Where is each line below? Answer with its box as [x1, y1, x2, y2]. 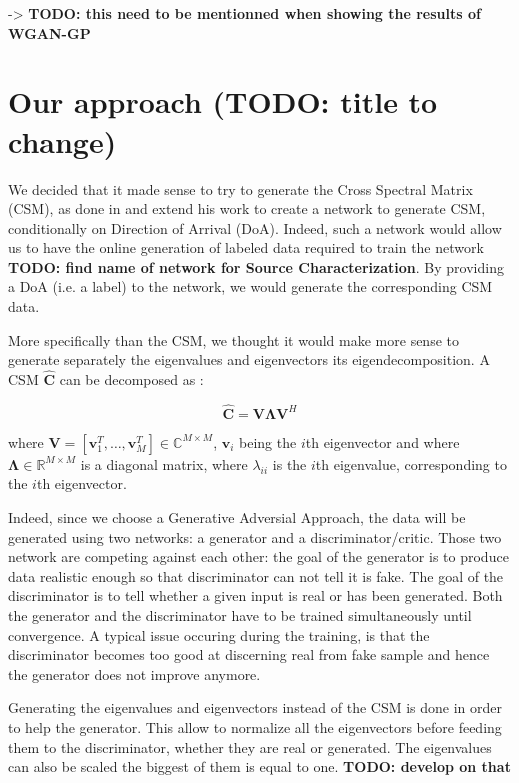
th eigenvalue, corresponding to [315, 453, 507, 474]
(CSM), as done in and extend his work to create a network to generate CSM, [8, 198, 486, 219]
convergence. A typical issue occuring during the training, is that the [8, 624, 430, 645]
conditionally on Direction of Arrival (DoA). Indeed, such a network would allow [8, 217, 502, 238]
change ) [8, 120, 117, 161]
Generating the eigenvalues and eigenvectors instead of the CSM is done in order [8, 697, 503, 718]
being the [239, 431, 297, 452]
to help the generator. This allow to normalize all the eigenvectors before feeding [8, 717, 502, 737]
